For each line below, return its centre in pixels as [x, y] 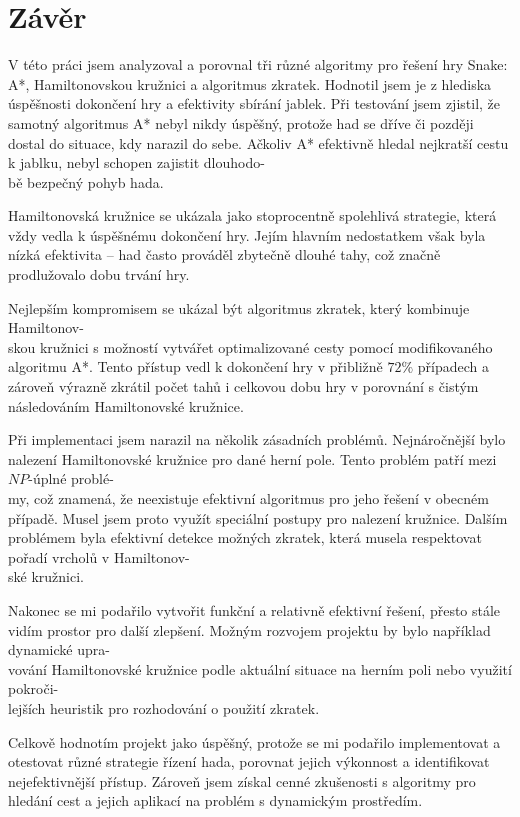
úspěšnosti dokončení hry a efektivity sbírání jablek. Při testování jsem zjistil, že [254, 103]
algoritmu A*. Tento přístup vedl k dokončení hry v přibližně [195, 366]
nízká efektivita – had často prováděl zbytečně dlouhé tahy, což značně [224, 254]
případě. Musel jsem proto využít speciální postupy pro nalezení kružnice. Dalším [258, 517]
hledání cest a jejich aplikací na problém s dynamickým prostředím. [215, 800]
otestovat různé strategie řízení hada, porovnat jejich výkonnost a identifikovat [249, 761]
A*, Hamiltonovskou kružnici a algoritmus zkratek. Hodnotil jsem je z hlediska [250, 83]
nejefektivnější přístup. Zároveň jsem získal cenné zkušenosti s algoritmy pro [242, 780]
